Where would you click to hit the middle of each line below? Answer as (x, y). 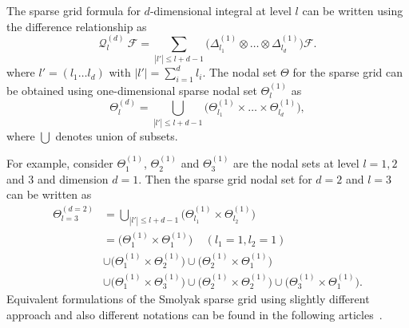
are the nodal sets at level (296, 163)
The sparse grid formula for (73, 10)
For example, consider (60, 163)
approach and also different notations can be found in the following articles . (195, 314)
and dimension (73, 178)
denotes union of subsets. (117, 135)
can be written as (49, 194)
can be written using (353, 10)
